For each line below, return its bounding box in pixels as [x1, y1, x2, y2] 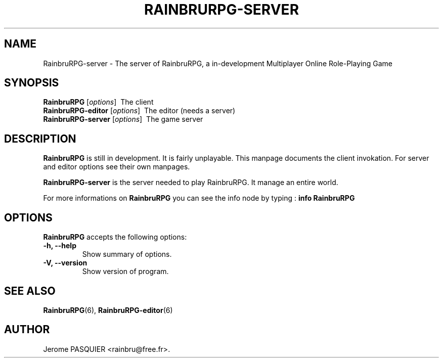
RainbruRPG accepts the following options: [43, 233, 187, 242]
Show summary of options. [82, 250, 172, 259]
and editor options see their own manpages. [43, 162, 190, 171]
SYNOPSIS [4, 76, 59, 89]
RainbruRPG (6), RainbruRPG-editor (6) [43, 305, 173, 314]
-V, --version [43, 258, 87, 267]
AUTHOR [4, 323, 50, 336]
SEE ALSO [4, 284, 56, 297]
